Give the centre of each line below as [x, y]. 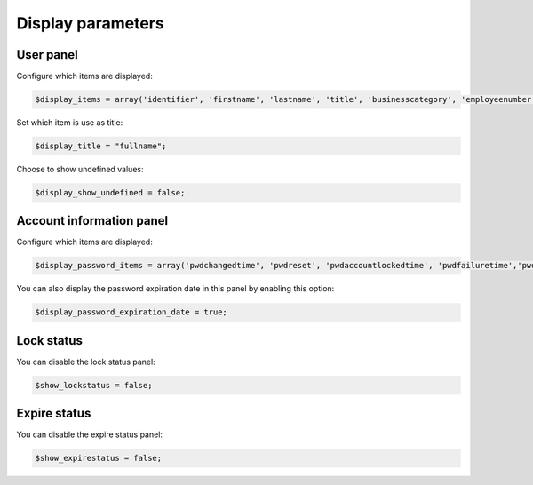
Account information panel [92, 221]
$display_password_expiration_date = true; [131, 312]
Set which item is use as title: [70, 123]
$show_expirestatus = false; [99, 458]
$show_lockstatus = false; [94, 385]
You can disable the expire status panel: [90, 434]
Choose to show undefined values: [80, 169]
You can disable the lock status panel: [86, 362]
